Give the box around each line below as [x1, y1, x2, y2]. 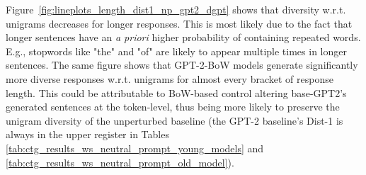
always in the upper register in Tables [6, 127, 169, 142]
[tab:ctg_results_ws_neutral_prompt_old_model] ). [6, 154, 234, 169]
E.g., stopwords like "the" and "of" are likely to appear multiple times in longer [6, 43, 347, 58]
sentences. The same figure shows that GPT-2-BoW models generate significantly [6, 57, 358, 72]
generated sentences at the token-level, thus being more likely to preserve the [6, 99, 340, 114]
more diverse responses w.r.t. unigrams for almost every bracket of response [6, 71, 333, 86]
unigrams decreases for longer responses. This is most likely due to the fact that [6, 16, 353, 30]
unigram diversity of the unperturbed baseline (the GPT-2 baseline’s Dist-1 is [6, 113, 343, 128]
